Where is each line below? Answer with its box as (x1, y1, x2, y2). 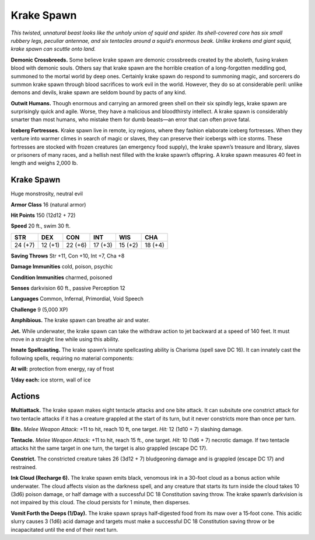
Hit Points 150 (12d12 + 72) (10, 212, 76, 219)
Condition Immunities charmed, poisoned (10, 274, 113, 281)
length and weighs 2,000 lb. (10, 160, 78, 167)
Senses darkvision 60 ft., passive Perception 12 (10, 284, 125, 292)
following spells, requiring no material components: (10, 355, 134, 362)
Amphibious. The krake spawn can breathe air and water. (10, 317, 150, 324)
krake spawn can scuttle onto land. (10, 46, 96, 53)
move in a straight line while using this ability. (10, 336, 120, 342)
